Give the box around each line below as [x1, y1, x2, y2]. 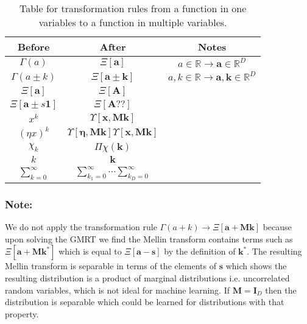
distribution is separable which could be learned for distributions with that [5, 295, 284, 308]
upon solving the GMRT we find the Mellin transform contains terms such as [5, 232, 293, 245]
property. [5, 307, 39, 320]
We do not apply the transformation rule [5, 220, 157, 233]
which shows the [225, 259, 287, 272]
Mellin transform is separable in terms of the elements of [5, 259, 217, 272]
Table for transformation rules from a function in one [19, 1, 247, 15]
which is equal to [58, 245, 122, 258]
